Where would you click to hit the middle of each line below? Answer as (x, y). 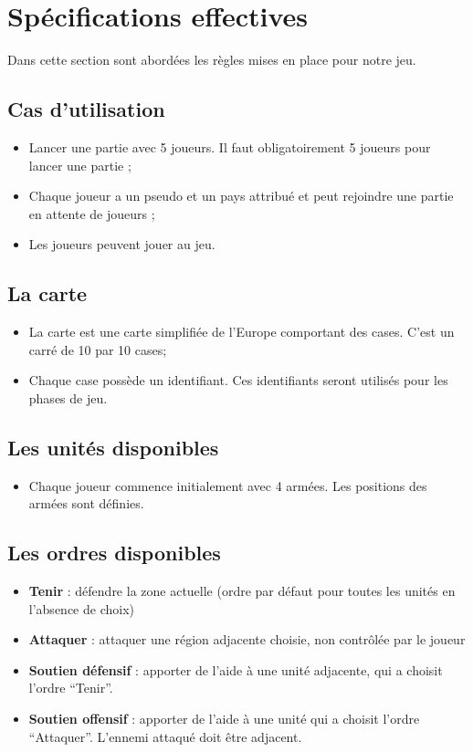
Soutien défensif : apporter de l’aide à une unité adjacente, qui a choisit (236, 669)
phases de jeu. (68, 397)
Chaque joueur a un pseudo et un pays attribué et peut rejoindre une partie (241, 196)
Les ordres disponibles (114, 553)
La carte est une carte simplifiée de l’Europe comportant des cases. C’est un (242, 332)
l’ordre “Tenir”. (71, 688)
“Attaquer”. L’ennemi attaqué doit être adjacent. (165, 736)
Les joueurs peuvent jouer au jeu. (122, 244)
